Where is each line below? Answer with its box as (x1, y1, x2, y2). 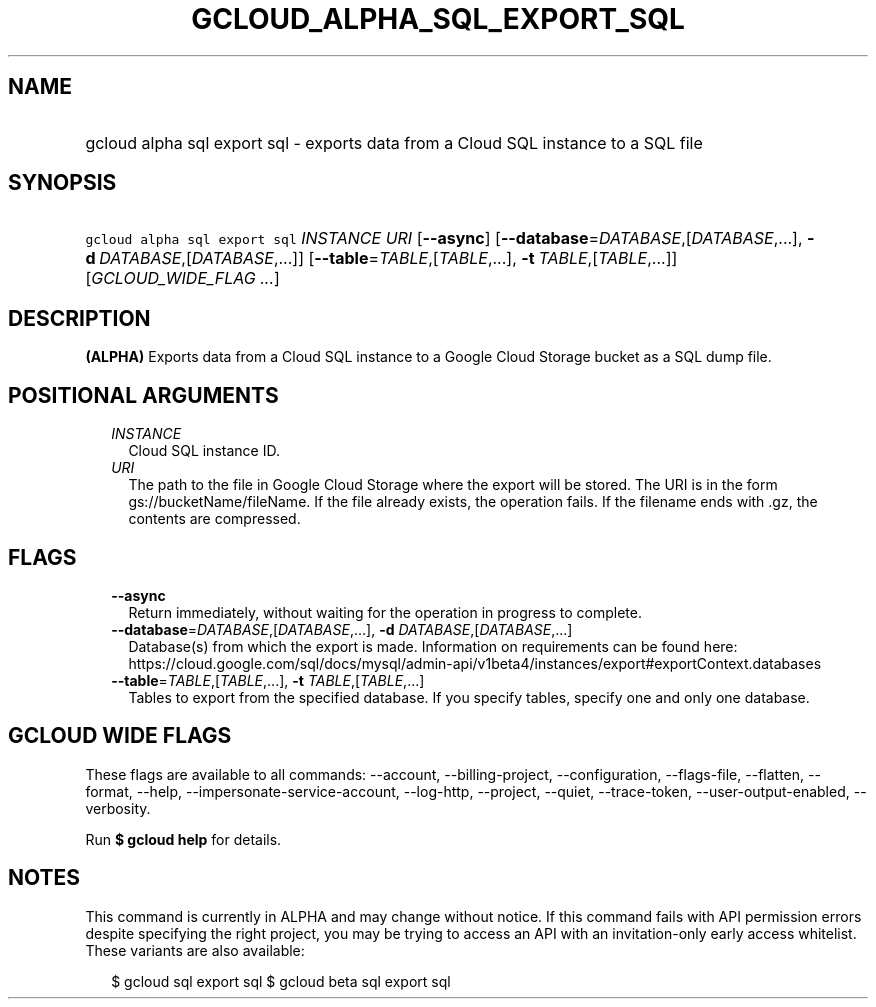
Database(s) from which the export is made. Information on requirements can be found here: (128, 637, 738, 655)
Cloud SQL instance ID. (128, 442, 280, 460)
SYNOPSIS (8, 170, 117, 196)
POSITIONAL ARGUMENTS (8, 382, 279, 408)
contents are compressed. (128, 510, 301, 528)
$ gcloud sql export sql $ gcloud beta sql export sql (111, 972, 451, 990)
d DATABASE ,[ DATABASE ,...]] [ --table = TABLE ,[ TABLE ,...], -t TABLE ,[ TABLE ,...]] (85, 248, 678, 269)
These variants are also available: (85, 941, 305, 959)
